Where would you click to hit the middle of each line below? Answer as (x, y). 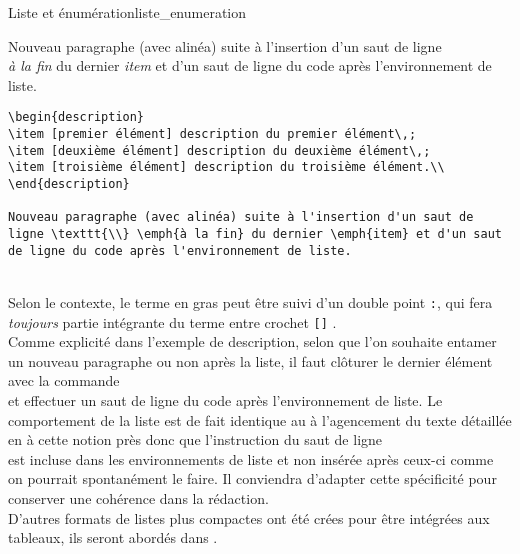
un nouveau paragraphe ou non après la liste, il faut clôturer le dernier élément (250, 360)
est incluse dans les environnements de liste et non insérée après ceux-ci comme (251, 458)
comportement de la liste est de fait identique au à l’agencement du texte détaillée (260, 419)
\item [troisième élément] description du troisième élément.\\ (226, 167)
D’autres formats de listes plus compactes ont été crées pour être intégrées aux (249, 517)
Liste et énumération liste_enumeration (127, 12)
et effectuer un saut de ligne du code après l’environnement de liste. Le (225, 399)
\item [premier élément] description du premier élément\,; (212, 134)
